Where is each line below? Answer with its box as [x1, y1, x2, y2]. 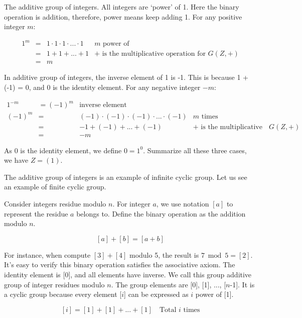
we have [4, 155, 29, 165]
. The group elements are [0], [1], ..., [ [111, 279, 226, 289]
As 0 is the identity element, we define [4, 145, 122, 155]
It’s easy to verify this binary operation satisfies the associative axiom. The [4, 259, 235, 270]
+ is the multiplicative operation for [94, 50, 206, 58]
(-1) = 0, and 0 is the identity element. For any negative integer [4, 81, 201, 92]
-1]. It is [230, 279, 255, 289]
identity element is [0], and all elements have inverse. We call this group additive [4, 269, 252, 280]
